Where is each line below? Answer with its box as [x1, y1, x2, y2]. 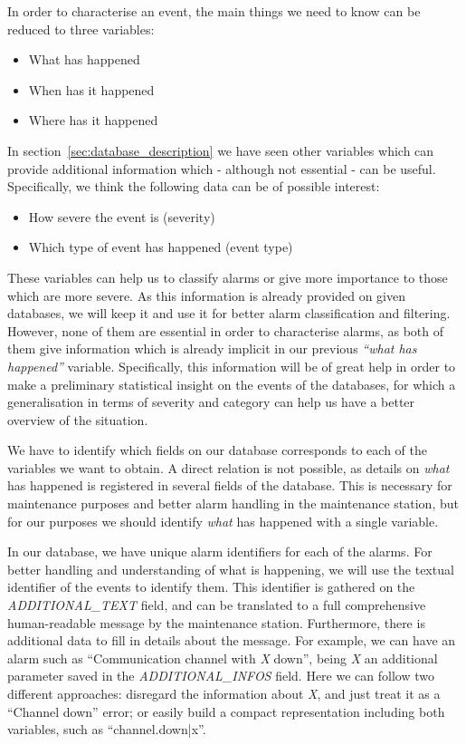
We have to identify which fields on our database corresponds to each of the [7, 440, 427, 460]
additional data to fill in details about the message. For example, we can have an [7, 631, 456, 650]
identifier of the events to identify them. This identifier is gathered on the [7, 577, 415, 596]
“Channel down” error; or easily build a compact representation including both [7, 701, 445, 721]
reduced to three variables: [7, 19, 155, 38]
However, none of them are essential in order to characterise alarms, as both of [7, 321, 444, 340]
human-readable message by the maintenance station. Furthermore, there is [7, 613, 425, 632]
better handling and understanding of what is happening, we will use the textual [7, 559, 454, 578]
